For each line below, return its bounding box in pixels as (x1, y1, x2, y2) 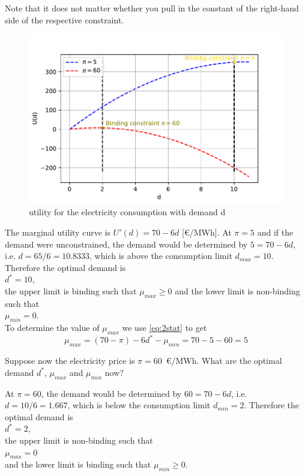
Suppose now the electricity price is (5, 354, 135, 367)
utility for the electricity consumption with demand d (29, 206, 226, 218)
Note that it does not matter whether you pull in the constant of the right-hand (5, 2, 299, 14)
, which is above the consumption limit (89, 249, 232, 262)
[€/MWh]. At (182, 226, 232, 239)
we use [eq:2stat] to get (122, 321, 207, 334)
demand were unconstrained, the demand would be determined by (5, 237, 248, 250)
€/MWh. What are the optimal (166, 354, 282, 367)
